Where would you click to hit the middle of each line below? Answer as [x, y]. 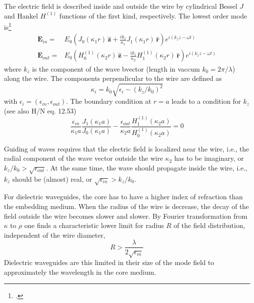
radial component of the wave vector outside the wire [84, 158]
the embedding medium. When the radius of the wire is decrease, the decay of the [127, 206]
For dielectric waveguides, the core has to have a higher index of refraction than [124, 197]
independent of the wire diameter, [55, 235]
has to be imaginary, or [209, 158]
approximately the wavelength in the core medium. [80, 272]
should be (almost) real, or [52, 179]
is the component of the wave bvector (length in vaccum [116, 68]
